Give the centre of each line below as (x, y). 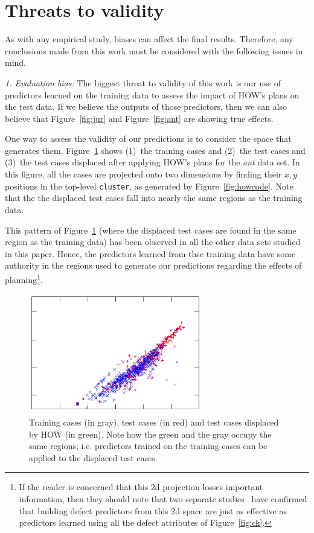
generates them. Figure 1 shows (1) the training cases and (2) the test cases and (155, 150)
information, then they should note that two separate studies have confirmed (163, 498)
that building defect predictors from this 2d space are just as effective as (153, 510)
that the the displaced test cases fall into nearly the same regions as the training (154, 198)
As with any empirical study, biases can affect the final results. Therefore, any (149, 39)
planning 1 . (24, 278)
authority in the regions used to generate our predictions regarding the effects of (153, 265)
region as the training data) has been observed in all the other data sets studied (153, 242)
